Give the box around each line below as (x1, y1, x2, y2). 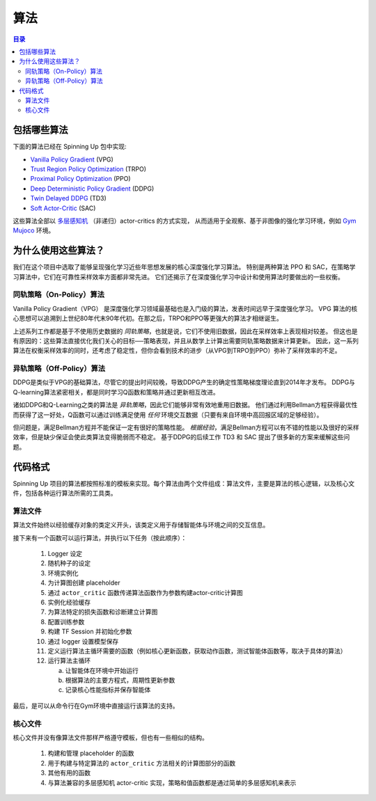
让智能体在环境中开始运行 (65, 666, 139, 674)
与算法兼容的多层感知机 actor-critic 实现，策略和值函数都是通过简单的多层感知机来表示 (47, 778, 297, 786)
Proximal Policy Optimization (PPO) (30, 175, 131, 183)
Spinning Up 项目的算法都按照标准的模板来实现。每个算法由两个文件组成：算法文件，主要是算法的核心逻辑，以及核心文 (13, 479, 355, 487)
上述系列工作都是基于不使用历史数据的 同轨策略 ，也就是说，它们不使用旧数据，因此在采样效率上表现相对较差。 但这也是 (13, 327, 358, 335)
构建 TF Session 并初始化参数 (47, 627, 132, 636)
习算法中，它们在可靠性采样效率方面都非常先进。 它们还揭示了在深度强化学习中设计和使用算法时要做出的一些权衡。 (13, 272, 344, 281)
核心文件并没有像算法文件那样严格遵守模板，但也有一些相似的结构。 (13, 733, 208, 742)
